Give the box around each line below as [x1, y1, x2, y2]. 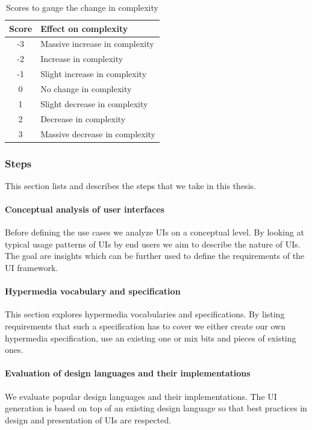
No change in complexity [40, 82, 132, 95]
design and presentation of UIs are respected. [5, 413, 172, 426]
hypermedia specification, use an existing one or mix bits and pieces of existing [5, 331, 296, 344]
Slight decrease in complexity [40, 97, 148, 110]
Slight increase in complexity [40, 67, 147, 80]
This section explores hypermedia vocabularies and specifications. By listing [5, 308, 285, 320]
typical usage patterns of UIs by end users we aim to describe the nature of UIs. [5, 237, 301, 250]
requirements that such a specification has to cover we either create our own [5, 319, 285, 332]
